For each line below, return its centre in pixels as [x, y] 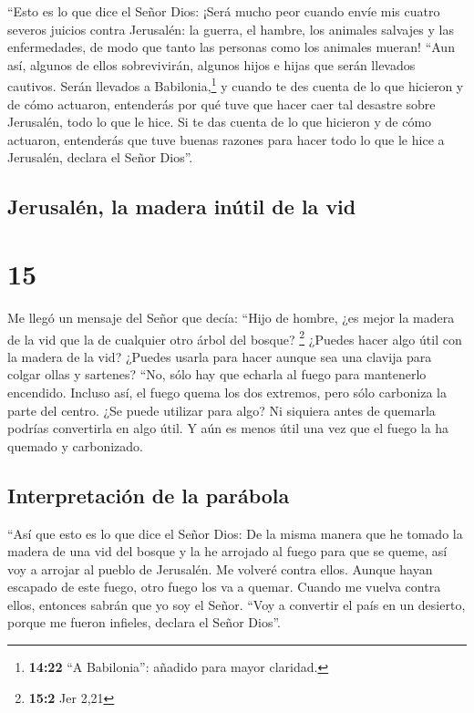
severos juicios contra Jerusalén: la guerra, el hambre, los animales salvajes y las [231, 29]
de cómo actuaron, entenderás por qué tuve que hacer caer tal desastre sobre [222, 103]
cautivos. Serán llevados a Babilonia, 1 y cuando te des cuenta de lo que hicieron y [236, 85]
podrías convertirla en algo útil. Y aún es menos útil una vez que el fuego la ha [228, 428]
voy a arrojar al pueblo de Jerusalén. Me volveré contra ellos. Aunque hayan [220, 568]
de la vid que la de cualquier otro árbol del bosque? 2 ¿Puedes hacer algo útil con [235, 337]
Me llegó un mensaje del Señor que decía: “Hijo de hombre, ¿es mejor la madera [231, 317]
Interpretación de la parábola [149, 495]
